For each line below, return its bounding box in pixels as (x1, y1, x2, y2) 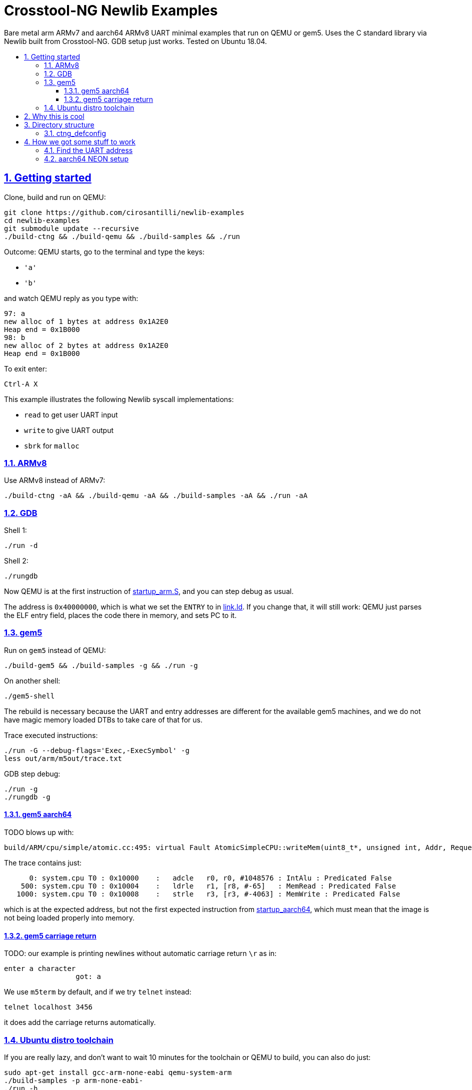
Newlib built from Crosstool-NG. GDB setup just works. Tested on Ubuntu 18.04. (4, 36, 267, 45)
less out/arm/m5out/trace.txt (4, 754, 122, 762)
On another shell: (4, 676, 60, 685)
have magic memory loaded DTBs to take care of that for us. (4, 715, 202, 724)
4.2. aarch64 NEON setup (44, 154, 128, 163)
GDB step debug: (4, 769, 60, 778)
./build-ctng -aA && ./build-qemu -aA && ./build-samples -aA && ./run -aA (4, 491, 307, 500)
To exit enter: (4, 364, 47, 373)
